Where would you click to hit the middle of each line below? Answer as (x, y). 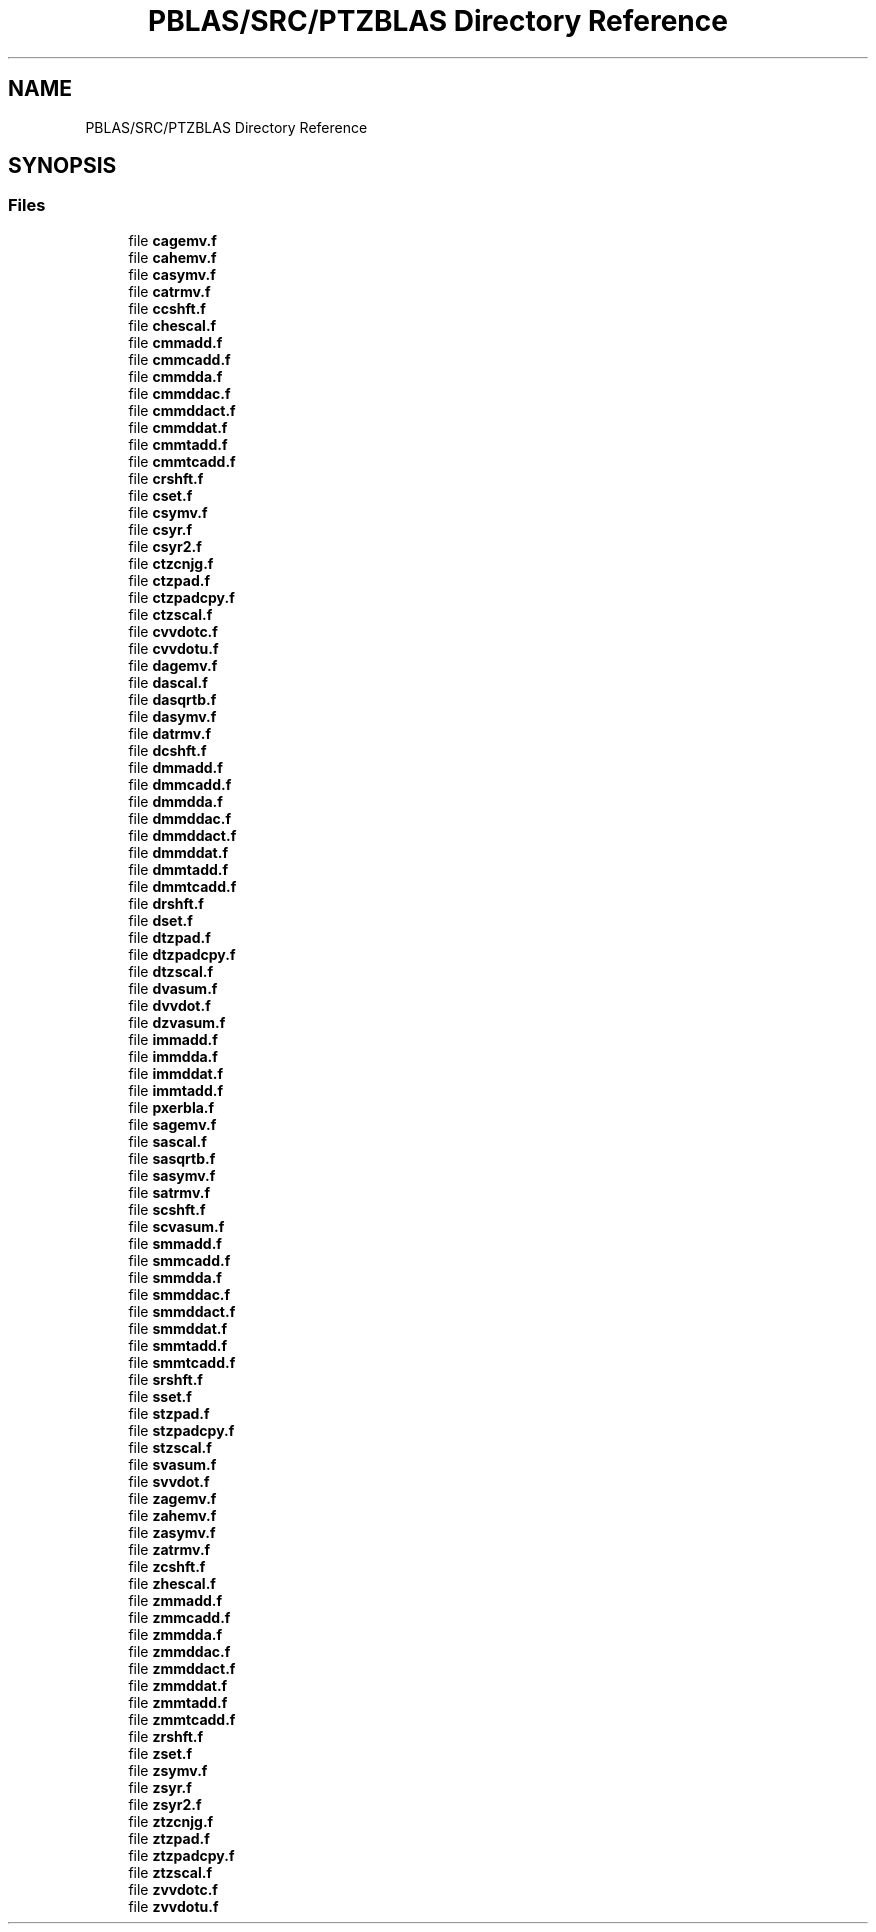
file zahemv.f (172, 1515)
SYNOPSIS (62, 166)
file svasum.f (172, 1464)
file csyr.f (160, 529)
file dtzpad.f (169, 937)
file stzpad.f (169, 1413)
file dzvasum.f (177, 1022)
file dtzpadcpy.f (182, 954)
